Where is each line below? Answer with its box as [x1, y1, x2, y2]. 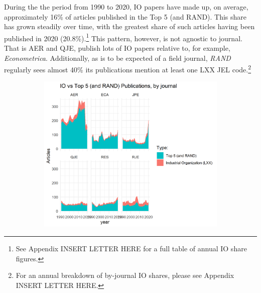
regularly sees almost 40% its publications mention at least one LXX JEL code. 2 [4, 63, 251, 74]
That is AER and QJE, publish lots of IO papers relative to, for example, [4, 43, 230, 53]
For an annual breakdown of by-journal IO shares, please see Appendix [16, 270, 234, 280]
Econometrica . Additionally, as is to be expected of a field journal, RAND [4, 52, 231, 63]
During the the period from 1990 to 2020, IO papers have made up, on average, [4, 2, 248, 12]
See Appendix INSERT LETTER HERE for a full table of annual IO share [16, 243, 247, 253]
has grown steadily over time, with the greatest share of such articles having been [4, 21, 255, 32]
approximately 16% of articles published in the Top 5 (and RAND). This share [4, 11, 247, 22]
